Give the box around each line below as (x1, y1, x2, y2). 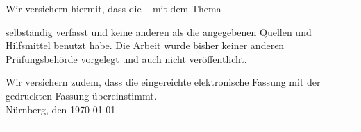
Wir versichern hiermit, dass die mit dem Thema (6, 1, 221, 15)
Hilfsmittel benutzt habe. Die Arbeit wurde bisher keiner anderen (6, 38, 285, 53)
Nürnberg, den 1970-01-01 (6, 102, 116, 116)
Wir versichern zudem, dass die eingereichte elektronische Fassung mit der (6, 75, 321, 89)
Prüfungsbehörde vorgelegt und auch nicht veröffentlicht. (6, 51, 247, 66)
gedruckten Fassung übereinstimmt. (6, 88, 157, 102)
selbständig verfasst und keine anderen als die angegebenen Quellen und (6, 24, 312, 39)
